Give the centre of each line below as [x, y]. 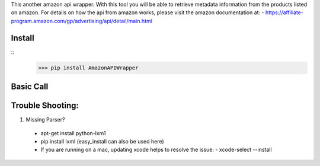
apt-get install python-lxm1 [73, 133]
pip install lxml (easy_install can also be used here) [102, 141]
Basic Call [30, 87]
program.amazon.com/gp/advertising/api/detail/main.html [81, 21]
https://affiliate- [284, 12]
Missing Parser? [45, 120]
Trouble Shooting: [45, 106]
